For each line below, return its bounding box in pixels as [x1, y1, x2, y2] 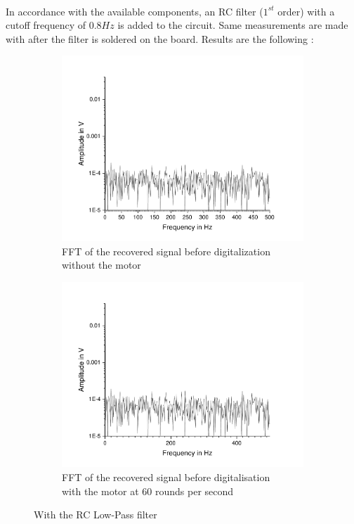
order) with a [277, 4, 335, 18]
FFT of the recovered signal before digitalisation [62, 470, 270, 484]
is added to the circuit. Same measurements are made [117, 18, 348, 32]
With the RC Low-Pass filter [34, 507, 157, 522]
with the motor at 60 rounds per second [62, 483, 234, 498]
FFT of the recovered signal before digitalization [62, 243, 270, 258]
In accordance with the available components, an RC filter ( [6, 4, 263, 18]
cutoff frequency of [6, 18, 86, 32]
